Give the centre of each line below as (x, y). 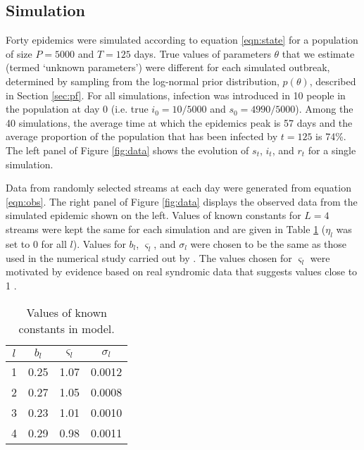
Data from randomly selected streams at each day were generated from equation (178, 188)
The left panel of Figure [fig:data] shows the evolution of (127, 150)
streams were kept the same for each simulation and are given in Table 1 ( (166, 229)
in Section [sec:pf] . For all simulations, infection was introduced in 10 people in (176, 95)
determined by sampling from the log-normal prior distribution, (143, 81)
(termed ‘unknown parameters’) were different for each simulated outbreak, (168, 67)
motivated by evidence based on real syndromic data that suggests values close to (182, 271)
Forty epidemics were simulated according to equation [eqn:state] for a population (182, 40)
